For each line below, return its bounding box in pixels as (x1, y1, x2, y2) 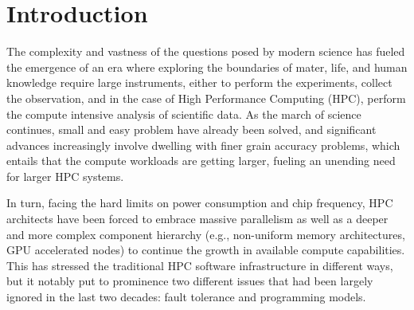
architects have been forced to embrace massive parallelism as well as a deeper (6, 210, 389, 227)
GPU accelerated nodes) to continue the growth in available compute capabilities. (6, 241, 405, 258)
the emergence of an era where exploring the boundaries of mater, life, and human (6, 58, 408, 75)
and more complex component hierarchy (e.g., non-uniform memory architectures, (6, 226, 405, 242)
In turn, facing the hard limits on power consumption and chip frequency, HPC (6, 194, 393, 211)
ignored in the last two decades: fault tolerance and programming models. (6, 288, 366, 305)
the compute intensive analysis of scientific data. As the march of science (6, 105, 361, 122)
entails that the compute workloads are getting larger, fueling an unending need (6, 152, 396, 169)
